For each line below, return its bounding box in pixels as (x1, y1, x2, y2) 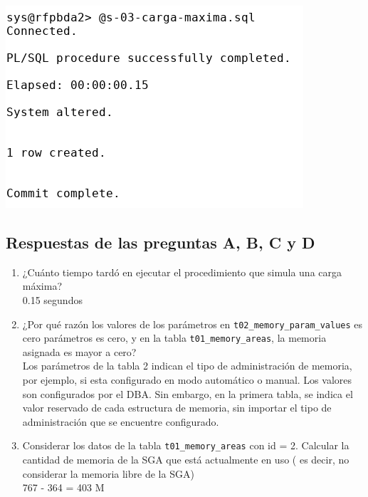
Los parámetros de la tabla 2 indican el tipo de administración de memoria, (22, 358, 352, 373)
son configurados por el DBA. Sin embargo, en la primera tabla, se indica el (22, 386, 353, 401)
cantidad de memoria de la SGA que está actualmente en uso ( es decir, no (22, 452, 349, 467)
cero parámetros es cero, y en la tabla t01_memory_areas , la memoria (22, 330, 327, 345)
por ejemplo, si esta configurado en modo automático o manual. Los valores (22, 372, 352, 387)
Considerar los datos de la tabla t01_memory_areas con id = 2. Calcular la (22, 438, 349, 453)
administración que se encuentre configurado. (22, 414, 219, 429)
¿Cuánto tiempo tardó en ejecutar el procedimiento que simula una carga (22, 264, 342, 279)
